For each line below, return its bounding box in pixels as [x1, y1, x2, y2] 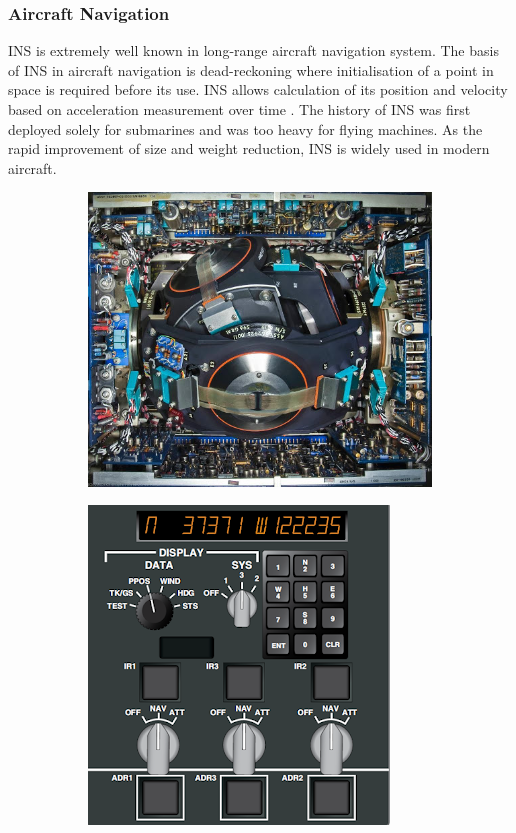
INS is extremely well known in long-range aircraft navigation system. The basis [8, 40, 499, 61]
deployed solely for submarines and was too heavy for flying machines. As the [8, 118, 483, 139]
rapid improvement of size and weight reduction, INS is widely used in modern [8, 138, 490, 159]
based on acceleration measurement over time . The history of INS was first [8, 99, 471, 119]
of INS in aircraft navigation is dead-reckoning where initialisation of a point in [8, 59, 494, 80]
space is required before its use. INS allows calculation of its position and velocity [8, 79, 508, 100]
